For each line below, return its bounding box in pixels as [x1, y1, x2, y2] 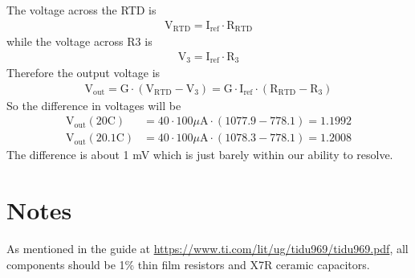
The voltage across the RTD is [6, 2, 157, 18]
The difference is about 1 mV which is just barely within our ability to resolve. [6, 146, 393, 163]
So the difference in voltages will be [6, 96, 181, 113]
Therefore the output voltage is [6, 64, 161, 81]
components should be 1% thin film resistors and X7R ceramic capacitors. [6, 256, 370, 272]
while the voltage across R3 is [6, 33, 153, 50]
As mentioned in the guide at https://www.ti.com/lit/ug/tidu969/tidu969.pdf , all [6, 240, 409, 257]
